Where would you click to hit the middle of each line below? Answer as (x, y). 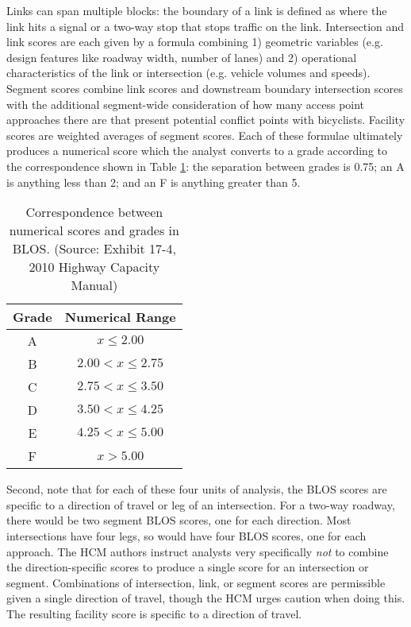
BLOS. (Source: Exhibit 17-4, (94, 249)
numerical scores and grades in (94, 230)
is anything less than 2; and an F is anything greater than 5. (154, 182)
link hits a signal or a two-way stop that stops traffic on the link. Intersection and (205, 26)
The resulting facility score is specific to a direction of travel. (154, 613)
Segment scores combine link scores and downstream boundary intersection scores (205, 88)
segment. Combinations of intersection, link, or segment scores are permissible (196, 582)
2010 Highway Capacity (94, 267)
